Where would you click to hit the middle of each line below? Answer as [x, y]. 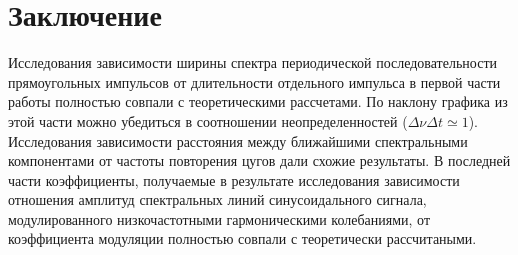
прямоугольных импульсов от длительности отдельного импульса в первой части [254, 81]
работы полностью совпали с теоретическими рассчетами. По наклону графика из [258, 101]
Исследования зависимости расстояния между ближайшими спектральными [238, 140]
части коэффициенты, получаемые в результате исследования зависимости [234, 179]
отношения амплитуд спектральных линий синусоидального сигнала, [217, 199]
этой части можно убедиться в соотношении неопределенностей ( [208, 120]
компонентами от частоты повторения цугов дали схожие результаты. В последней [259, 160]
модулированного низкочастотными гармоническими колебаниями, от [219, 218]
